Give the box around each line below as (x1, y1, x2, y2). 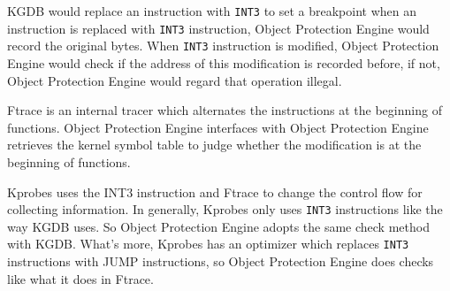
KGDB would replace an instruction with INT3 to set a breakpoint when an (7, 2, 417, 19)
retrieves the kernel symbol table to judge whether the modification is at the (7, 135, 422, 154)
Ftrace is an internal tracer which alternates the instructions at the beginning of (7, 101, 442, 119)
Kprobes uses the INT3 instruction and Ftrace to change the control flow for (7, 182, 423, 201)
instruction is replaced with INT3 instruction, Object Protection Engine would (7, 19, 430, 37)
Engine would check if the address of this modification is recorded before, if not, (7, 53, 440, 72)
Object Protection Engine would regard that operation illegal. (7, 71, 342, 89)
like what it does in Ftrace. (7, 269, 154, 287)
